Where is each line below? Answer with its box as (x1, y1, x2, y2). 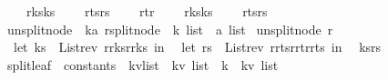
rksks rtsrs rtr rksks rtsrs (26, 2, 268, 20)
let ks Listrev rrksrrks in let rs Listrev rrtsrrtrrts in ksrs (13, 37, 382, 56)
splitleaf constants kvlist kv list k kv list (6, 55, 279, 74)
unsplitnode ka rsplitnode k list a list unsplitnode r (6, 19, 333, 38)
